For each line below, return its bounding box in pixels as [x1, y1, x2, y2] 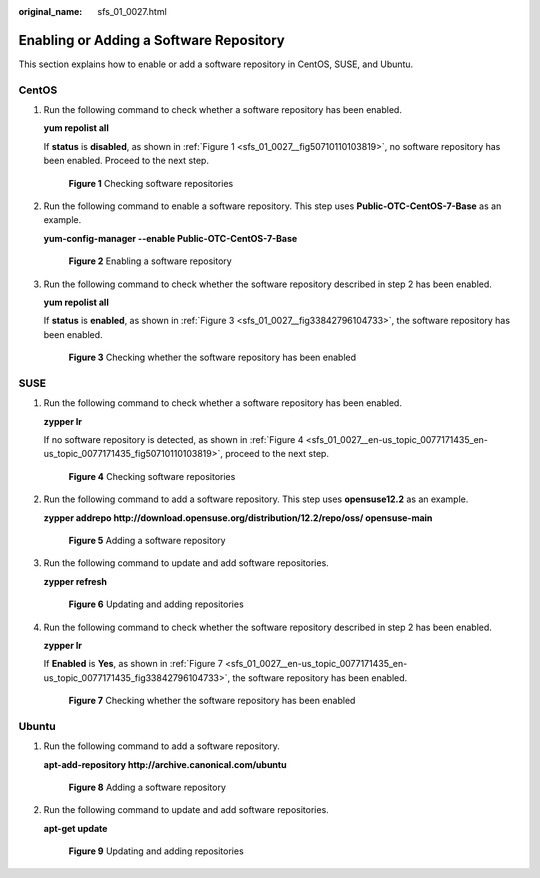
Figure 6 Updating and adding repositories [68, 598, 244, 610]
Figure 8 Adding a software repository [68, 781, 227, 794]
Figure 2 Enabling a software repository [68, 255, 232, 267]
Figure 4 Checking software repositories [68, 470, 236, 482]
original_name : [18, 6, 83, 17]
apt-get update [43, 822, 108, 834]
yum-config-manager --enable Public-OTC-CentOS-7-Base [43, 232, 298, 244]
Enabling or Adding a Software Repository [18, 31, 285, 49]
